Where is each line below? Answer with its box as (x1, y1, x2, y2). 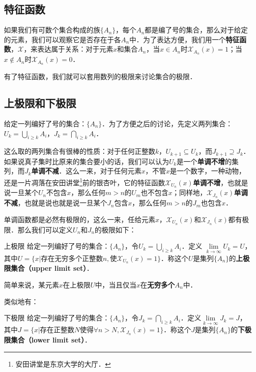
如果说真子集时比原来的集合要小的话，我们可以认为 (4, 156, 169, 166)
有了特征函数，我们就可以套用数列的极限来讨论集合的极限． (4, 71, 197, 82)
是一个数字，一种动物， (170, 166, 246, 176)
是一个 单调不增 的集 (176, 156, 239, 166)
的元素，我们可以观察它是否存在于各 (4, 34, 121, 44)
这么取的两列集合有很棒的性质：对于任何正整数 (4, 146, 155, 156)
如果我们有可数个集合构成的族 (4, 25, 100, 35)
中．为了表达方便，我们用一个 (129, 34, 226, 44)
